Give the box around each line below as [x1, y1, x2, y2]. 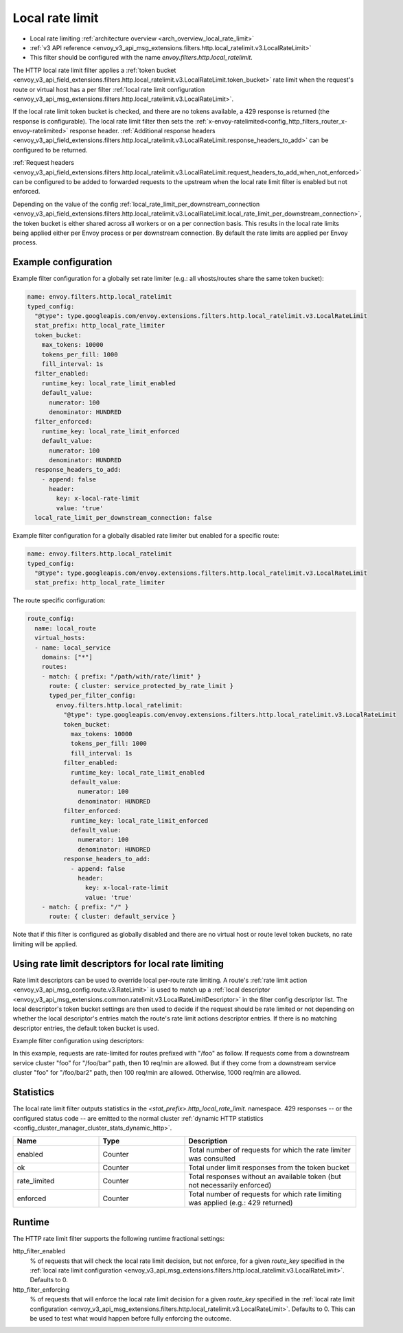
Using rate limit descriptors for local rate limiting [12, 958, 224, 970]
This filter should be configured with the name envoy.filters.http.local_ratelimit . [30, 54, 253, 62]
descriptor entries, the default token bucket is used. [12, 1024, 159, 1032]
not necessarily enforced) [188, 1181, 272, 1190]
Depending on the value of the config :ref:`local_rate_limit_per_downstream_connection [12, 200, 260, 208]
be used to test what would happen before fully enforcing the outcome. [30, 1314, 231, 1322]
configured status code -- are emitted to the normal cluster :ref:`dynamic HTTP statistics [12, 1114, 264, 1122]
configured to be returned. [12, 146, 88, 154]
